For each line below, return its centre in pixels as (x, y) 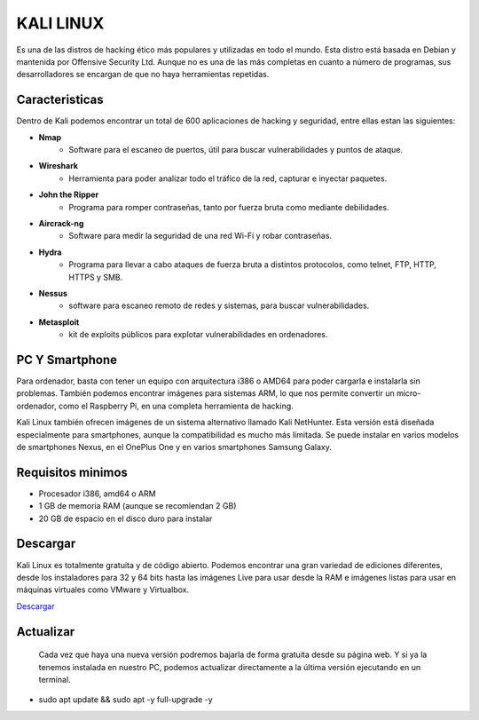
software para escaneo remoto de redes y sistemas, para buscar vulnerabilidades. (219, 305)
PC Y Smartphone (67, 360)
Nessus (53, 293)
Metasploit (59, 322)
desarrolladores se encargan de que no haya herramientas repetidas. (143, 75)
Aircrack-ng (61, 223)
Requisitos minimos (72, 472)
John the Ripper (69, 194)
